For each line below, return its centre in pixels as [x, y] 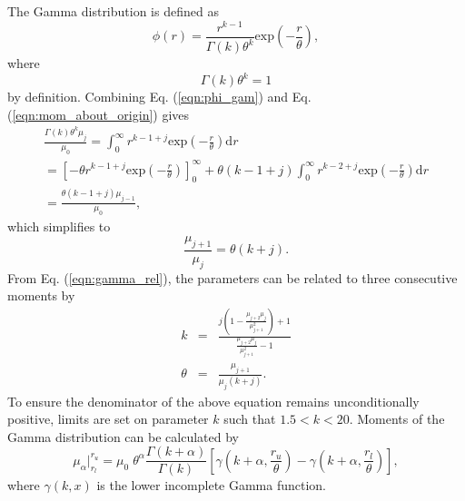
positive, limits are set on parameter [108, 419]
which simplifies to [59, 226]
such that [250, 419]
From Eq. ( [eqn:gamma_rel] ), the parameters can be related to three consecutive [232, 277]
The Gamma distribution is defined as [113, 11]
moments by [41, 295]
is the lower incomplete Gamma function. [212, 485]
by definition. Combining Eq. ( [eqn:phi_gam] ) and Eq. [159, 97]
